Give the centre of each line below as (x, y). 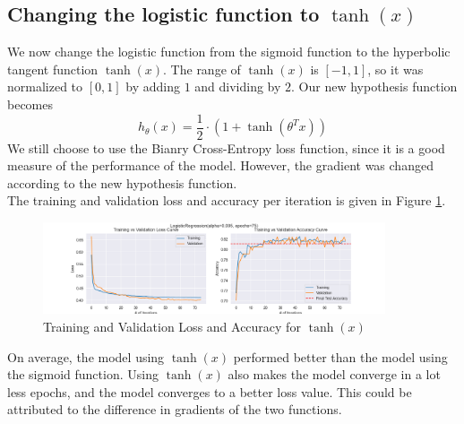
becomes (30, 104)
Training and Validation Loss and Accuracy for (172, 327)
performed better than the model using (340, 356)
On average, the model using (86, 356)
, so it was (395, 69)
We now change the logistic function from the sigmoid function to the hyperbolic (229, 52)
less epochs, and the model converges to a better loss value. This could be (210, 391)
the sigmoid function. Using (83, 374)
